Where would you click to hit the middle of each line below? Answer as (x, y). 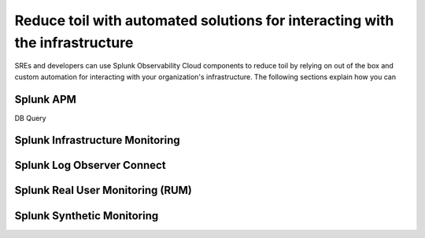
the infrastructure (74, 42)
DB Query (30, 118)
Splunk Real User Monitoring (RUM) (103, 190)
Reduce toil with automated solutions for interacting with (204, 20)
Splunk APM (45, 99)
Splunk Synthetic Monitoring (87, 216)
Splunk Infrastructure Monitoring (97, 140)
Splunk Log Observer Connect (90, 165)
